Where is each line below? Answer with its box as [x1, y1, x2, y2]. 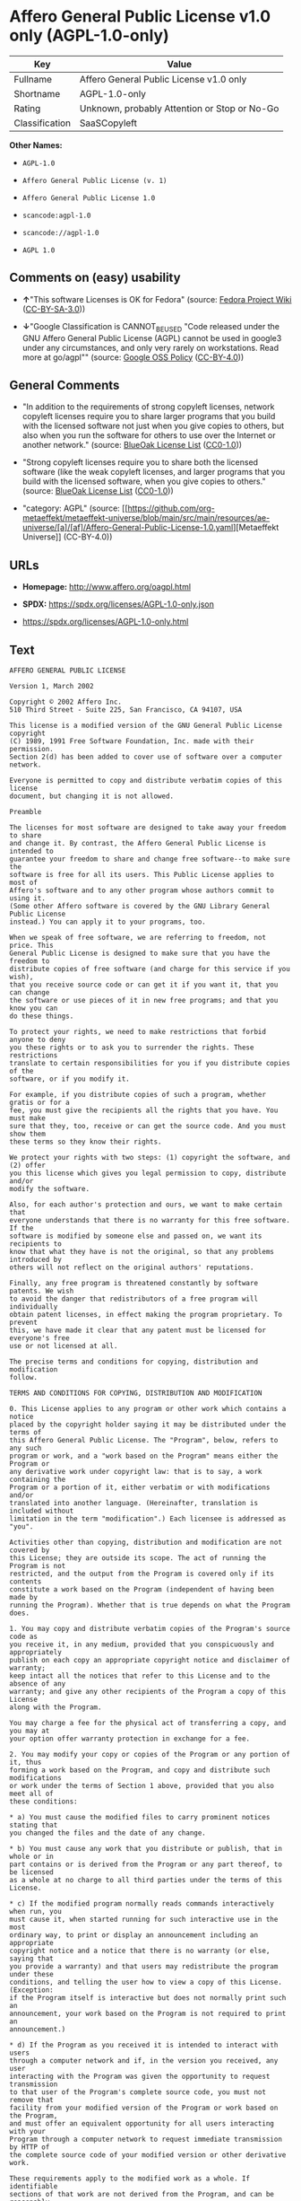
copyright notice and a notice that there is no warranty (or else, [9, 1946, 271, 1955]
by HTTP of [9, 2143, 50, 2152]
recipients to [9, 1239, 63, 1249]
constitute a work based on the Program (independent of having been [9, 1584, 275, 1594]
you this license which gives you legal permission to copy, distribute [9, 1169, 287, 1178]
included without [9, 1506, 74, 1515]
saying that [9, 1954, 54, 1963]
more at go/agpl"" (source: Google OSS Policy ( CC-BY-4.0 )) [21, 352, 245, 363]
